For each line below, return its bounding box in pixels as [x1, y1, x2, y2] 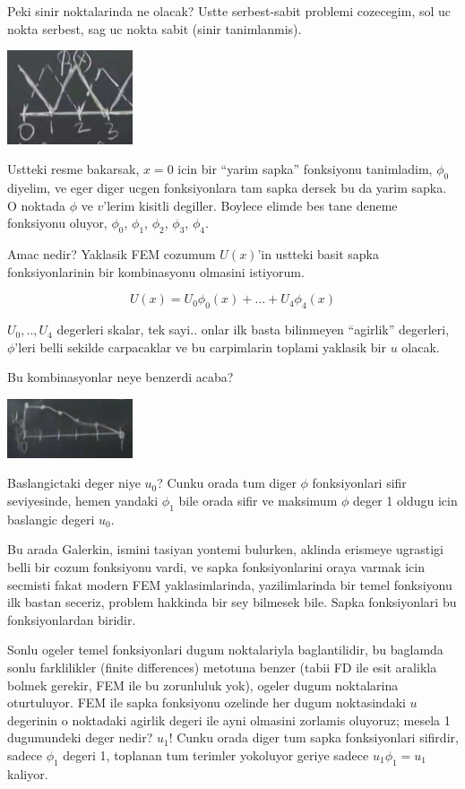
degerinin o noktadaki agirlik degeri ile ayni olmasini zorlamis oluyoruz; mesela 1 [7, 710, 451, 729]
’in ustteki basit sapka [257, 245, 379, 264]
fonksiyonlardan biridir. [7, 610, 136, 629]
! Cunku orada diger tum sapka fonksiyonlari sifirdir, [168, 728, 459, 747]
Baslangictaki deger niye [7, 473, 141, 492]
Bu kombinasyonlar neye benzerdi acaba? [7, 368, 234, 386]
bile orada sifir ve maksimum [178, 490, 338, 509]
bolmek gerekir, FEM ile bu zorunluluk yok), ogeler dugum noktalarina [7, 675, 399, 694]
